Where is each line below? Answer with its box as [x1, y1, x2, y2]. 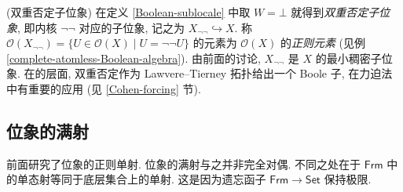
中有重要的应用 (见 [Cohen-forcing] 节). [6, 80, 201, 96]
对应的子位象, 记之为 [79, 19, 185, 35]
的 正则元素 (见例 [280, 34, 365, 51]
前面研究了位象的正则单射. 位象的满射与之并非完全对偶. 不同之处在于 [6, 155, 361, 172]
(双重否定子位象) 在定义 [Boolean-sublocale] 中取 [6, 4, 251, 20]
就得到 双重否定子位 [291, 4, 390, 20]
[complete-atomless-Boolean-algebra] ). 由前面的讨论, [6, 49, 261, 66]
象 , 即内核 [6, 19, 57, 35]
